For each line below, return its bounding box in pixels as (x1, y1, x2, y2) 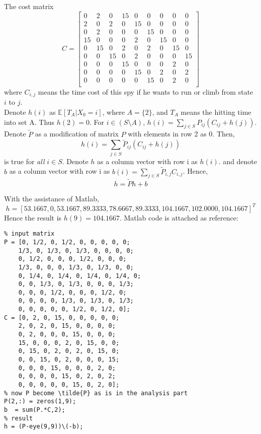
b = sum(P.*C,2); (4, 406, 65, 413)
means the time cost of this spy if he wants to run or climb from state (38, 86, 253, 97)
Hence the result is (4, 212, 62, 223)
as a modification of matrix (35, 128, 119, 139)
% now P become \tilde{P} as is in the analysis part (4, 389, 188, 397)
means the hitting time (181, 106, 251, 117)
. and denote (218, 156, 257, 166)
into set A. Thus (4, 116, 55, 127)
